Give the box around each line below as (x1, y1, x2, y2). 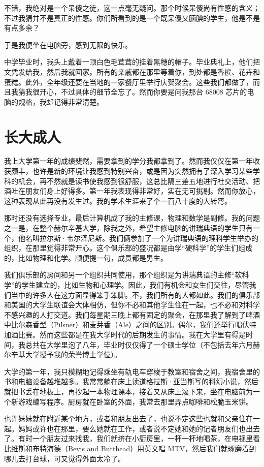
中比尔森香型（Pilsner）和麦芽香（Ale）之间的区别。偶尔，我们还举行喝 (4, 319, 242, 330)
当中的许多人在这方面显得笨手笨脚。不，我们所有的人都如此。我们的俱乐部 (11, 289, 260, 300)
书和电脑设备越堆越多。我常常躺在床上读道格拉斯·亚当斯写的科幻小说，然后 (4, 376, 258, 387)
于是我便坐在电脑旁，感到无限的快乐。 (4, 39, 132, 50)
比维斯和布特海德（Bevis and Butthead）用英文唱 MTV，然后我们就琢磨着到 (4, 443, 256, 453)
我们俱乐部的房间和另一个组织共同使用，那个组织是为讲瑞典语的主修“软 (4, 269, 242, 280)
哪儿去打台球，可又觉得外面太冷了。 (4, 453, 125, 463)
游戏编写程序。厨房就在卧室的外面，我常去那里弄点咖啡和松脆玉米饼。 (18, 396, 253, 407)
